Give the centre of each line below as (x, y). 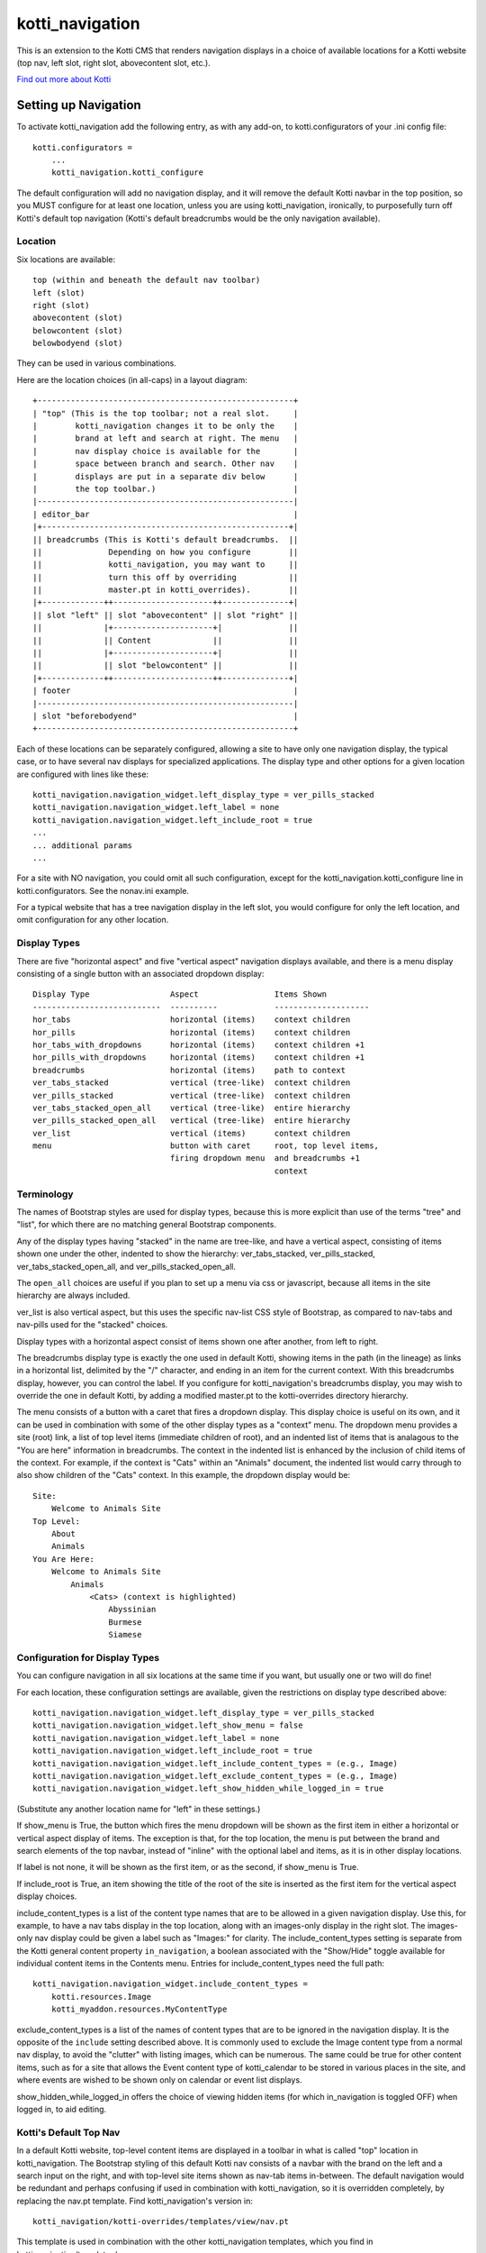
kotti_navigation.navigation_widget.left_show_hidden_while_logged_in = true (208, 1788)
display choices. (47, 1896)
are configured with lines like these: (82, 774)
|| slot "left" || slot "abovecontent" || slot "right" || (166, 615)
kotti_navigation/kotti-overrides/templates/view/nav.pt (161, 2222)
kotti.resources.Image (101, 1997)
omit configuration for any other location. (93, 920)
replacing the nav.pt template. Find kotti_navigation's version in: (135, 2201)
